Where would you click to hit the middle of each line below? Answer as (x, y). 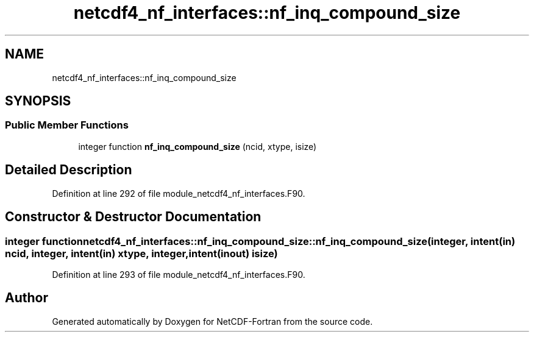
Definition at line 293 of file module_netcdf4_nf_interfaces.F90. (179, 274)
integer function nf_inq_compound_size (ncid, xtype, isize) (198, 146)
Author (27, 298)
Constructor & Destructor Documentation (133, 217)
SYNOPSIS (38, 101)
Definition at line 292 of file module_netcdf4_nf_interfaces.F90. (179, 193)
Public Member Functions (67, 125)
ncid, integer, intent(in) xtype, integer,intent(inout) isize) (141, 253)
